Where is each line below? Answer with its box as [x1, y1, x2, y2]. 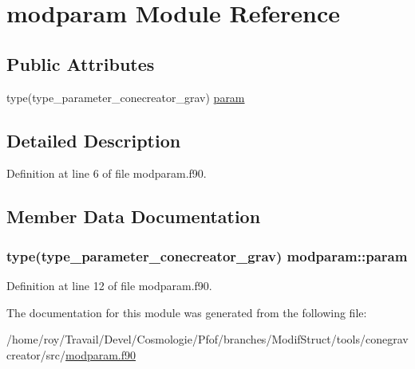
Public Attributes [6, 51, 155, 76]
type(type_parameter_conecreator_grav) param [6, 88, 245, 105]
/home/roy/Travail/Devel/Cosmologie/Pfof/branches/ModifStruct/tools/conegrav [6, 331, 409, 347]
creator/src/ [6, 346, 66, 363]
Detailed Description [6, 128, 181, 152]
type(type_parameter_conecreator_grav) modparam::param [6, 245, 408, 265]
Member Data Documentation [6, 204, 261, 229]
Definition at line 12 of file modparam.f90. [6, 277, 212, 293]
